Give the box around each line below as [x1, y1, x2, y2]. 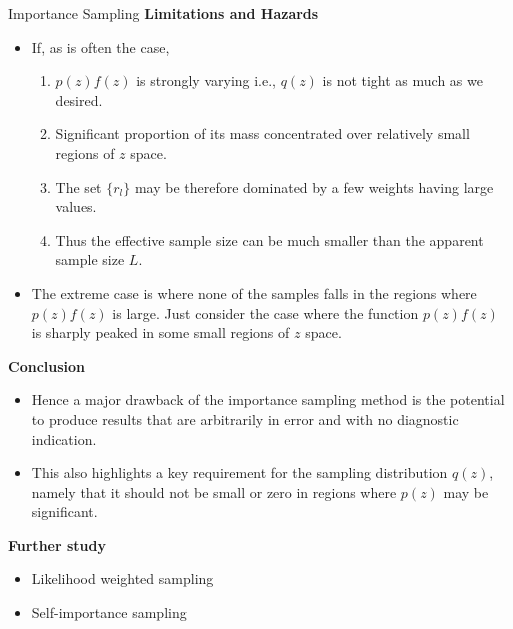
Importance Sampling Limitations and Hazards [8, 3, 319, 23]
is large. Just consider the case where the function [112, 302, 419, 323]
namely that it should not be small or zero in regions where [31, 481, 397, 502]
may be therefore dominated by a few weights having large [134, 176, 494, 197]
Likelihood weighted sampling [31, 568, 214, 589]
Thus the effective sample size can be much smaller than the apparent [55, 229, 484, 250]
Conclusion [8, 355, 86, 376]
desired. [55, 89, 103, 110]
